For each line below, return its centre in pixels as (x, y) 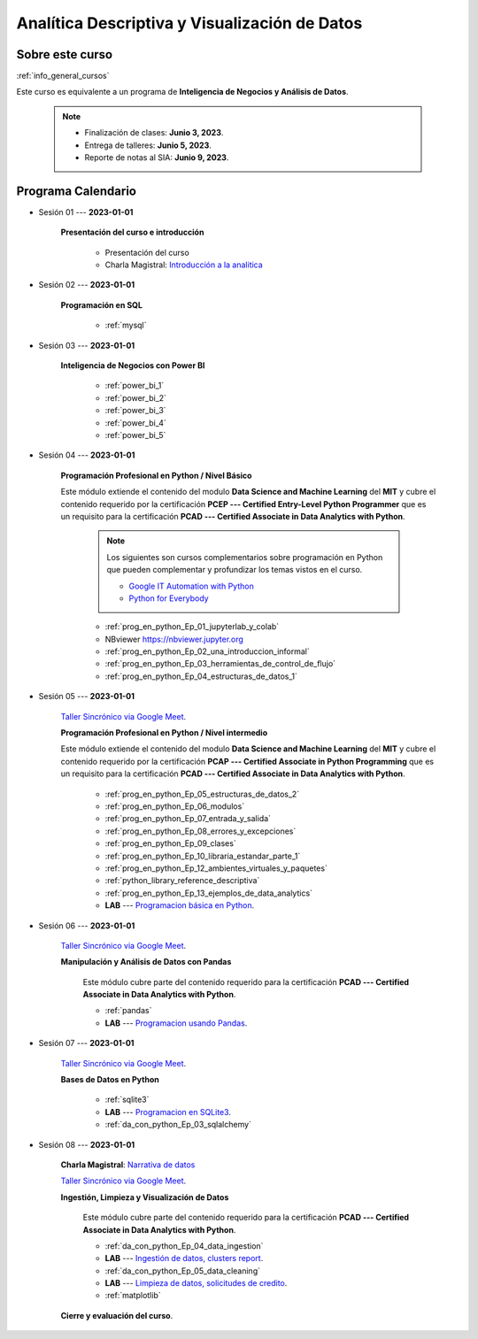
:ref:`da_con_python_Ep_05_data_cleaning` (183, 1271)
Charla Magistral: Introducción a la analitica (184, 265)
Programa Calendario (77, 191)
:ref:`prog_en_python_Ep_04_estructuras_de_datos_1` (201, 676)
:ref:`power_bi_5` (135, 435)
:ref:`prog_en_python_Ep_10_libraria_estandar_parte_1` (203, 856)
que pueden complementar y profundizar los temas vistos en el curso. (235, 570)
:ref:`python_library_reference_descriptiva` (182, 881)
